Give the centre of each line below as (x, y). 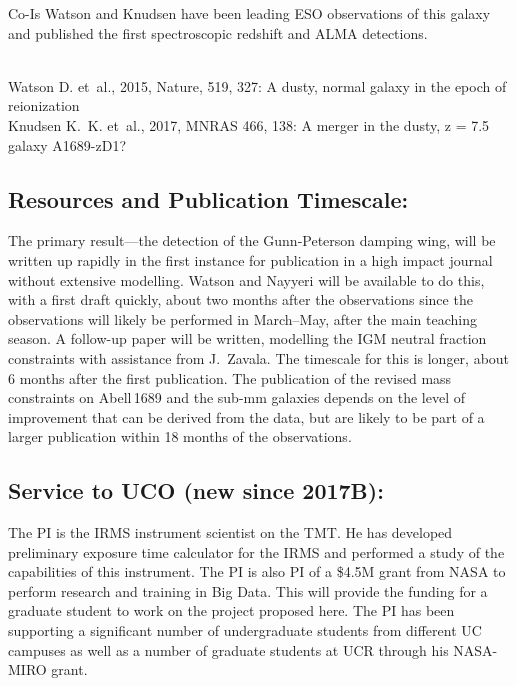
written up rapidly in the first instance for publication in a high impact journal (250, 259)
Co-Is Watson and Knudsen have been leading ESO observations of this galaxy (249, 13)
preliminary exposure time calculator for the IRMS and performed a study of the (256, 551)
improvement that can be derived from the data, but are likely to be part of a (246, 416)
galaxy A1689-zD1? (67, 144)
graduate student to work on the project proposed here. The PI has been (231, 610)
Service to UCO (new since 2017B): (196, 490)
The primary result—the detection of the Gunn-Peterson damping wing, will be (252, 240)
